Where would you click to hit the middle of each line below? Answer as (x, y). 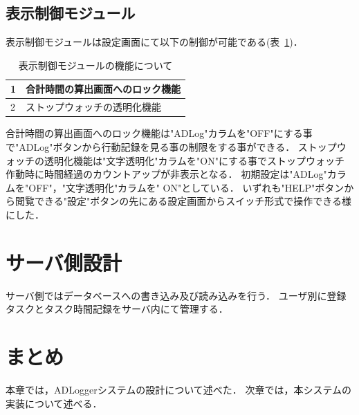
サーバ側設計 (64, 262)
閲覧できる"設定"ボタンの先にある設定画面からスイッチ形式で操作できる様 (183, 201)
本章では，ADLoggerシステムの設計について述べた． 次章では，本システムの (179, 389)
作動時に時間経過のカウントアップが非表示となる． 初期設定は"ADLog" (166, 174)
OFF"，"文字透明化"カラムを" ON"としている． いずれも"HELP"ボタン (186, 187)
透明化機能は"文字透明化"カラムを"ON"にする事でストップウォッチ (194, 160)
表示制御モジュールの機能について (95, 65)
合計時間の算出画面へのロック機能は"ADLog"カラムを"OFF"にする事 (159, 133)
